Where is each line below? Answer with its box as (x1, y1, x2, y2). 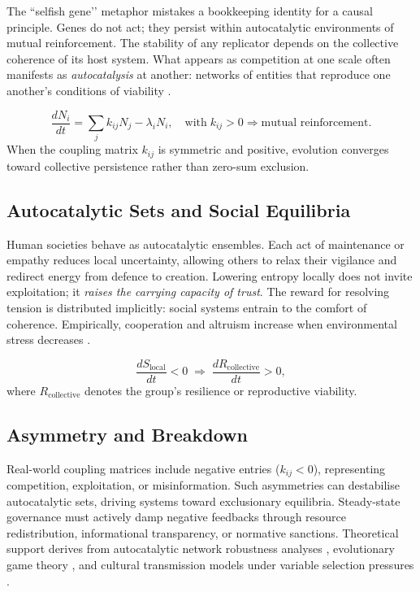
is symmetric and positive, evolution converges (158, 141, 389, 158)
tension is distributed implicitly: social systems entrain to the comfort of (6, 298, 367, 316)
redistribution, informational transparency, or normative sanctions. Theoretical (6, 524, 399, 541)
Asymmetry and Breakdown (6, 421, 248, 446)
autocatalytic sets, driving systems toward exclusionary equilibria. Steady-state (6, 492, 401, 509)
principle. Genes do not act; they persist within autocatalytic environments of (6, 18, 394, 35)
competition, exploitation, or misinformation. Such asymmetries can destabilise (6, 477, 400, 494)
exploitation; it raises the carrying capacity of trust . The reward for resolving (6, 283, 390, 300)
